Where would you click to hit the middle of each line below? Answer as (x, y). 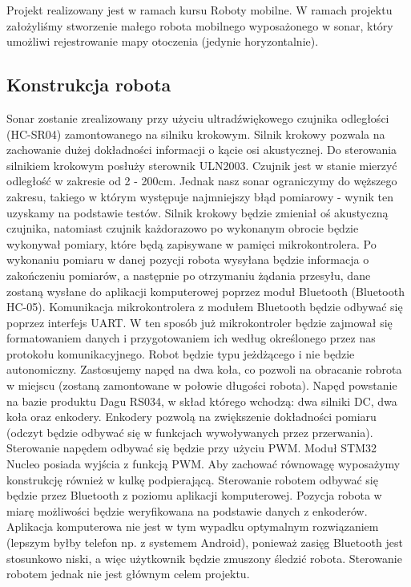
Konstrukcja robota (89, 85)
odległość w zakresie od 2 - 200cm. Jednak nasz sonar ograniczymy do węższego (202, 181)
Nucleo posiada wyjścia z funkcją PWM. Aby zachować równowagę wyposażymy (203, 464)
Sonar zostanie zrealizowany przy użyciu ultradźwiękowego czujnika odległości (198, 117)
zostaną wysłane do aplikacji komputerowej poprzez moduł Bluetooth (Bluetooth (205, 291)
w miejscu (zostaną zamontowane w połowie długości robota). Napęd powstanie (202, 385)
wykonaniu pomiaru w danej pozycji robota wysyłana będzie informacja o (188, 259)
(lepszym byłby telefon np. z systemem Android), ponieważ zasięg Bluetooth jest (205, 542)
